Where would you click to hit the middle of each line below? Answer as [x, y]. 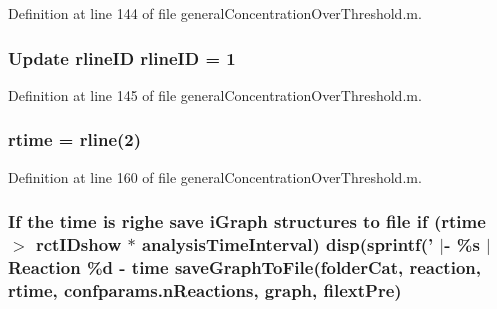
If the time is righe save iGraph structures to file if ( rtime [247, 221]
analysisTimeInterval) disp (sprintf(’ [287, 244]
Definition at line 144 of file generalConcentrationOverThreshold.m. [215, 13]
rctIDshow [78, 244]
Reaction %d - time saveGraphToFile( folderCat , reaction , [244, 267]
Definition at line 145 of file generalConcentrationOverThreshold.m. [215, 94]
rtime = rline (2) [75, 139]
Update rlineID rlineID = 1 [122, 57]
